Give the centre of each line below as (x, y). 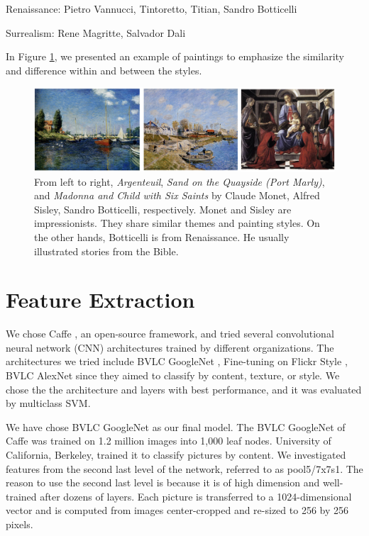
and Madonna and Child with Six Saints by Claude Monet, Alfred (177, 195)
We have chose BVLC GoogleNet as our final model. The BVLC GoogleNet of (176, 426)
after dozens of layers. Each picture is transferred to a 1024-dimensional (196, 496)
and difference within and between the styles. (104, 70)
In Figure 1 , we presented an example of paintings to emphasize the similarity (175, 56)
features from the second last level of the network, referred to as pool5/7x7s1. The (184, 468)
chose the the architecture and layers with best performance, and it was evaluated (184, 389)
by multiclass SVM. (48, 403)
